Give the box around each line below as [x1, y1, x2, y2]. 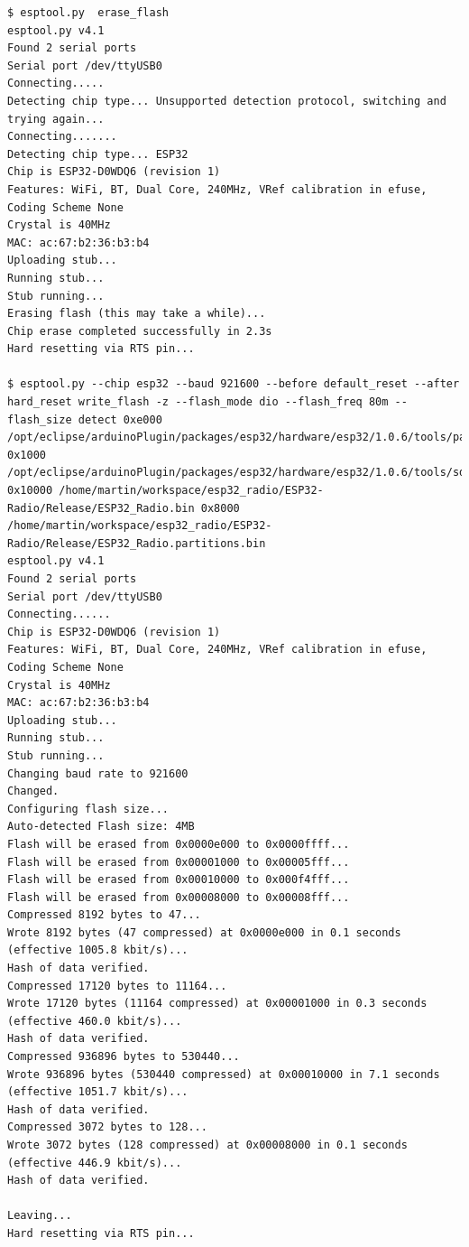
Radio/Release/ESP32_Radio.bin [7, 501, 195, 515]
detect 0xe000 [78, 413, 162, 426]
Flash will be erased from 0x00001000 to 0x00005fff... [7, 855, 350, 869]
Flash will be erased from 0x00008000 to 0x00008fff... [7, 890, 350, 904]
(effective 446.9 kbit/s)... [7, 1156, 182, 1169]
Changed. [7, 785, 60, 798]
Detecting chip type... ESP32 [7, 147, 189, 161]
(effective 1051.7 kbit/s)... [7, 1085, 189, 1099]
